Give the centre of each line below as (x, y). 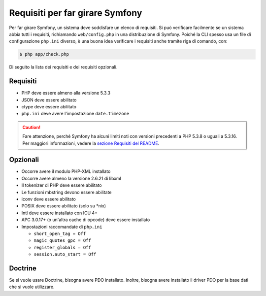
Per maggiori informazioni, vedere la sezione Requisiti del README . (91, 143)
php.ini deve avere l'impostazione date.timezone (75, 114)
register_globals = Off (62, 247)
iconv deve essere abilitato (49, 199)
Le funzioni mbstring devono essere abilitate (66, 192)
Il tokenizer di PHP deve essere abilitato (62, 185)
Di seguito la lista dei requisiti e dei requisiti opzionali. (63, 67)
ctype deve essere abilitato (49, 106)
